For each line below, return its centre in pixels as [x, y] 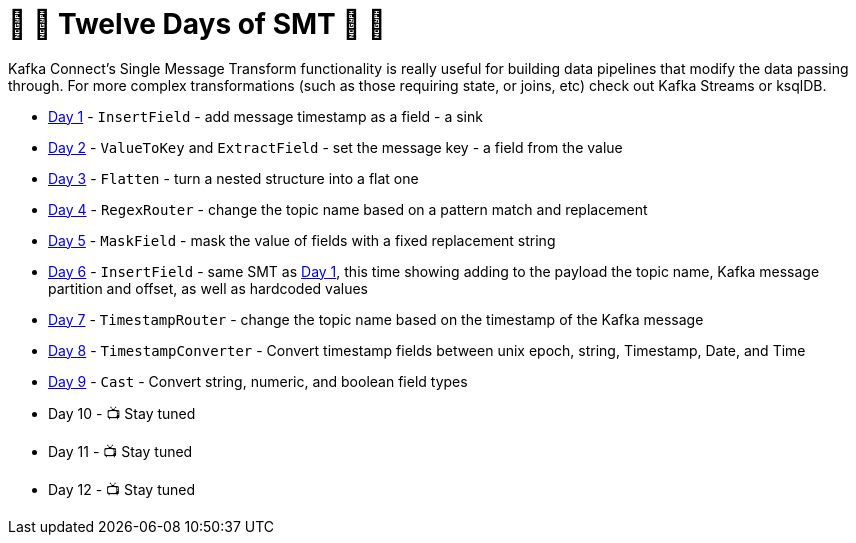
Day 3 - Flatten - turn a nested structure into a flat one [233, 178]
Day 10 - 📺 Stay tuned [122, 413]
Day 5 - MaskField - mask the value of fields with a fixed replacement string [302, 240]
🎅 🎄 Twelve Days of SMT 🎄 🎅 [197, 24]
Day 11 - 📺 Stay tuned [120, 451]
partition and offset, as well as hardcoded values [208, 288]
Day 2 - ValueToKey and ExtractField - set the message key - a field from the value [335, 147]
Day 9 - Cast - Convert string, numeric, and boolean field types [258, 381]
